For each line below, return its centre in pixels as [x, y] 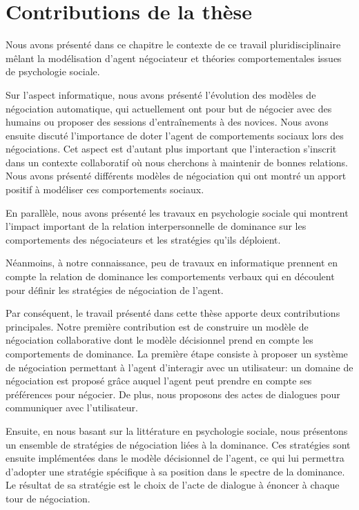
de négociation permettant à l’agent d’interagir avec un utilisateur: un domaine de [179, 367]
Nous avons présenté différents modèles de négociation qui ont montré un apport [176, 176]
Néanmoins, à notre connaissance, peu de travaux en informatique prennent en [172, 263]
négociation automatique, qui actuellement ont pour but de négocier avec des [169, 108]
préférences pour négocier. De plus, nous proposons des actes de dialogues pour [173, 394]
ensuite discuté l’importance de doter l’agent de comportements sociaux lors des [175, 135]
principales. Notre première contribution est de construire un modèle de [157, 326]
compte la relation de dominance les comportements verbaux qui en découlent [170, 276]
